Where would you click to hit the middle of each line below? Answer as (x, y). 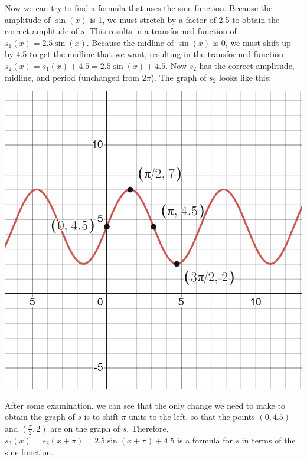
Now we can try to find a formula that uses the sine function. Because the (139, 8)
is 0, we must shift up (252, 42)
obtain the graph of (40, 417)
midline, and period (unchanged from (72, 77)
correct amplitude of (42, 31)
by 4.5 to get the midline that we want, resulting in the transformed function (144, 54)
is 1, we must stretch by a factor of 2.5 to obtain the (185, 19)
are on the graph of (85, 428)
